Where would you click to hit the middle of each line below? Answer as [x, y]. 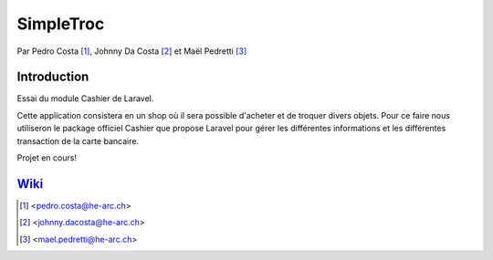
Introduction [53, 77]
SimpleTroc [61, 24]
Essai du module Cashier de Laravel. [85, 99]
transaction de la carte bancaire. [78, 140]
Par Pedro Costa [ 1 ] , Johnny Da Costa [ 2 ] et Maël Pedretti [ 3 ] [132, 51]
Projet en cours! [47, 158]
